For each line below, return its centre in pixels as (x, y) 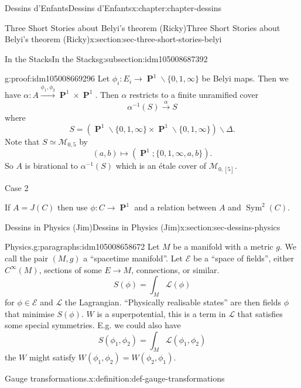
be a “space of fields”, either (244, 258)
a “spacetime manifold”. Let (133, 258)
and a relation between (175, 207)
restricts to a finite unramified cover (194, 94)
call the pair (26, 258)
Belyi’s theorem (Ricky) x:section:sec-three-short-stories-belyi (113, 39)
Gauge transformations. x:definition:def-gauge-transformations (115, 378)
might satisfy (52, 357)
